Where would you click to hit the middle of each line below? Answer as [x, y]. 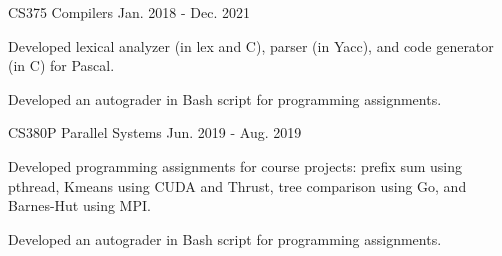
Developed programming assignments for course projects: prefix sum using [235, 165]
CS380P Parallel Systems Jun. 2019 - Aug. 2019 [155, 132]
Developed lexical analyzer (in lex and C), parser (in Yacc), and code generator [251, 45]
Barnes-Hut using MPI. [79, 205]
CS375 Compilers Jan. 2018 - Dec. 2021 [129, 12]
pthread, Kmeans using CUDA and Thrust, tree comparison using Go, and [237, 185]
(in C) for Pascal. [61, 65]
